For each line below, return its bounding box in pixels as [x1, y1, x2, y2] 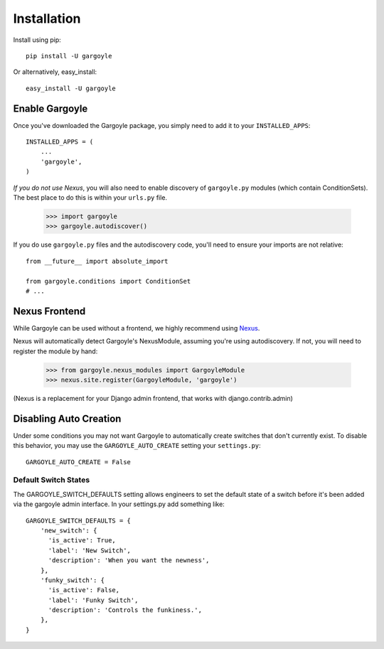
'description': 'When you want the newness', [48, 557, 210, 564]
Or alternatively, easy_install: [13, 68, 97, 76]
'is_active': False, [48, 586, 120, 594]
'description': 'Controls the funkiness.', [48, 606, 203, 614]
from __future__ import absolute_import [26, 257, 169, 265]
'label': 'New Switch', [48, 546, 132, 554]
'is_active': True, [48, 537, 117, 545]
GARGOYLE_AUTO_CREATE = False [26, 458, 132, 466]
